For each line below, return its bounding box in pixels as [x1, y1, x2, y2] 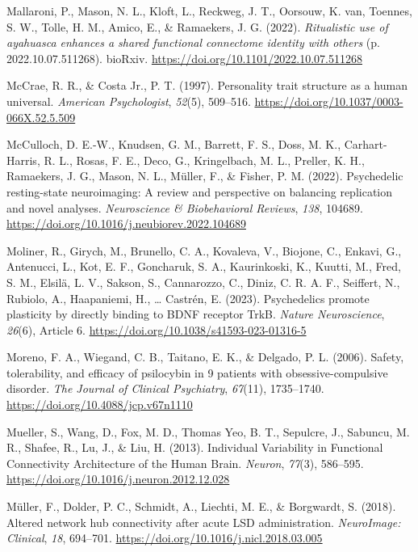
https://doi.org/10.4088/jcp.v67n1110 [6, 396, 193, 413]
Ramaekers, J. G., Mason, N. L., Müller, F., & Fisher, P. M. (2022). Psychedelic [6, 167, 403, 184]
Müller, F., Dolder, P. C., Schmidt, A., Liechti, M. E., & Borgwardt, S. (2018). [6, 498, 396, 515]
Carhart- [344, 136, 387, 153]
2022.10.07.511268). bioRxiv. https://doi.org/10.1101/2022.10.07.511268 [6, 49, 362, 66]
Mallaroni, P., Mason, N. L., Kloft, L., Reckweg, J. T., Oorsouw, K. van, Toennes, [6, 2, 412, 19]
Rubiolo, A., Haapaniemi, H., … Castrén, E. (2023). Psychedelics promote [6, 289, 370, 306]
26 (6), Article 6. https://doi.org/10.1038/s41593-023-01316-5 [6, 321, 307, 338]
